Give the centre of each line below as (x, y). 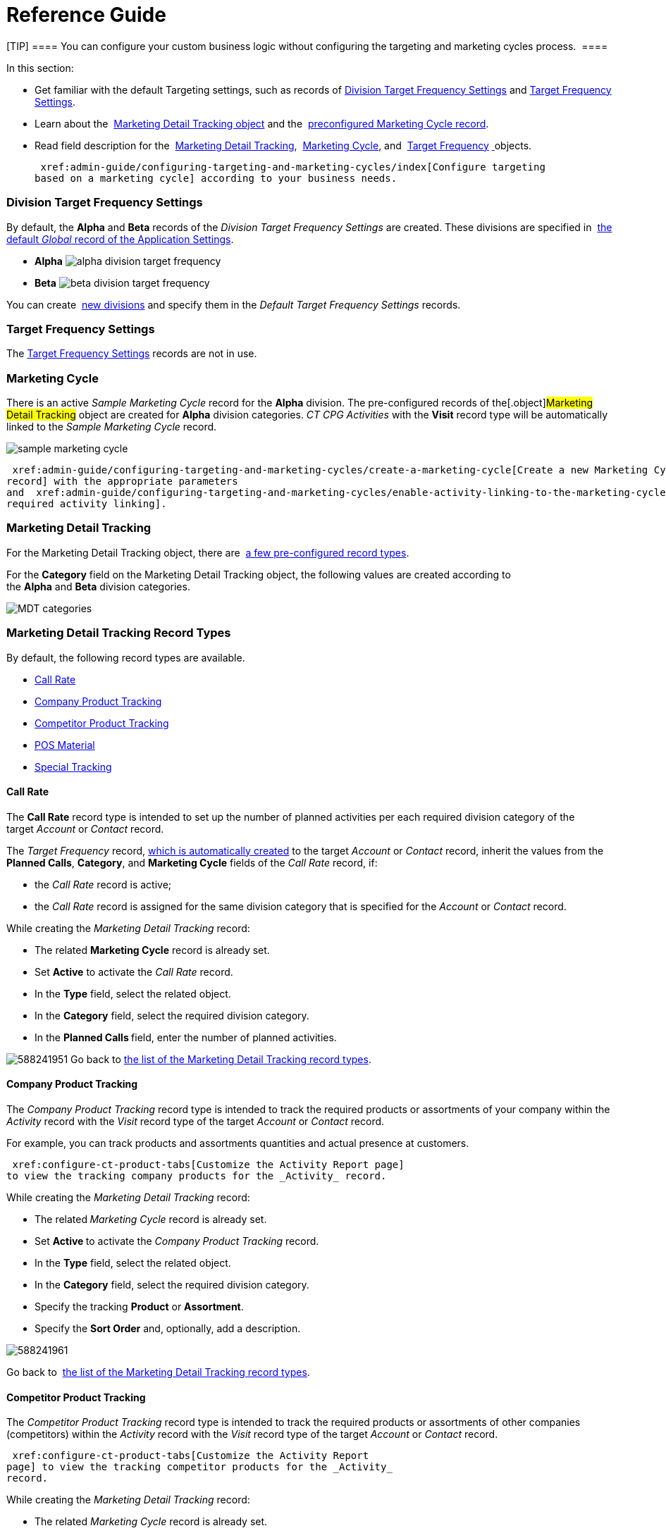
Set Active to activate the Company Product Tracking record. (177, 1241)
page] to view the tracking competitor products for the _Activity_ (199, 1467)
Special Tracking (73, 766)
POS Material (65, 745)
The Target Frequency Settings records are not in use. (132, 354)
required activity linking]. (87, 504)
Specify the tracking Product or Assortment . (139, 1306)
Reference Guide (86, 15)
